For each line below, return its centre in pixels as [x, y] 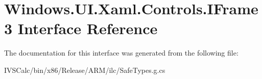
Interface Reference [88, 28]
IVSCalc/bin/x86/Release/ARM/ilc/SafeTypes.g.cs [85, 70]
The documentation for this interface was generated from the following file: [121, 53]
